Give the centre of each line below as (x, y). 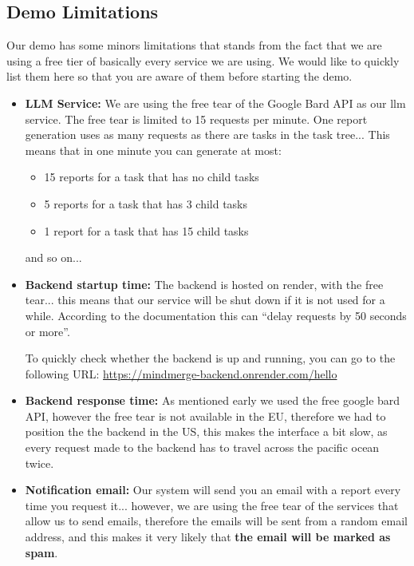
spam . (41, 552)
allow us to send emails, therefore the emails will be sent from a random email (217, 521)
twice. (39, 463)
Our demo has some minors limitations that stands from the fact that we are (194, 45)
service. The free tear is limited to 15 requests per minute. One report (196, 119)
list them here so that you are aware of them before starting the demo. (179, 76)
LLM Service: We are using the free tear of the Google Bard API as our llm (215, 103)
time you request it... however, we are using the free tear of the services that (212, 505)
